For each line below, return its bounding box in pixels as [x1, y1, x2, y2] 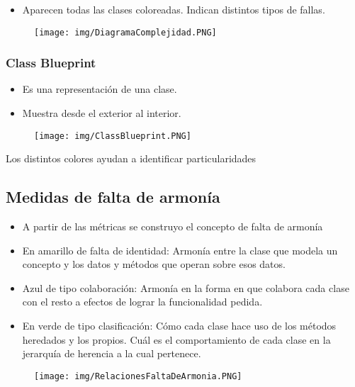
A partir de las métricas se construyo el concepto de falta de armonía [22, 219, 323, 234]
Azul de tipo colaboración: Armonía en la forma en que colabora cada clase [22, 280, 349, 295]
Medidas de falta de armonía [6, 186, 220, 208]
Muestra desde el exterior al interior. [22, 106, 181, 120]
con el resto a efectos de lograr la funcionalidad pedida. [22, 294, 263, 309]
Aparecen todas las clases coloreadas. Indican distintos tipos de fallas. [22, 2, 325, 16]
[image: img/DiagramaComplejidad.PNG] [34, 27, 217, 38]
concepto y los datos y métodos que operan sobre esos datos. [22, 257, 286, 271]
